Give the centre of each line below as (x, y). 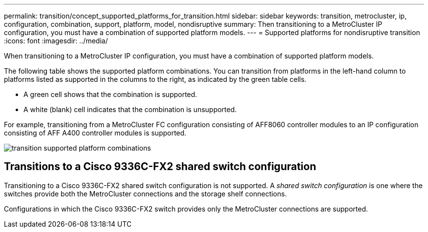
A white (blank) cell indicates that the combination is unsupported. (130, 109)
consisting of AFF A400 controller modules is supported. (95, 133)
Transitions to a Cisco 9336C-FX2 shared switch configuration (160, 167)
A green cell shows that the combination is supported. (110, 94)
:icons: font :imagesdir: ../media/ (56, 41)
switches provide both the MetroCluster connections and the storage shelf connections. (145, 193)
